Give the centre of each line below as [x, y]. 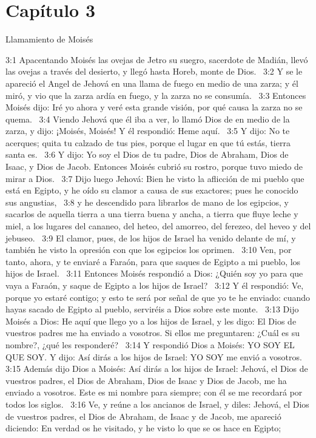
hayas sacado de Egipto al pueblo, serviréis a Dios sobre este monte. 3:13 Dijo [152, 309]
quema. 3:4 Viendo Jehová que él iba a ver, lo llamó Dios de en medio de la [148, 119]
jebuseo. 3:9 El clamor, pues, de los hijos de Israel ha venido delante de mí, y [151, 238]
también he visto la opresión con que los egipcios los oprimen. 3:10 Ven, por [149, 250]
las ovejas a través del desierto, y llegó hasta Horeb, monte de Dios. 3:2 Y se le [154, 71]
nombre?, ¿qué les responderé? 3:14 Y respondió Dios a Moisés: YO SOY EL [150, 344]
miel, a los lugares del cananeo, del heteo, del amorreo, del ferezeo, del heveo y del [158, 226]
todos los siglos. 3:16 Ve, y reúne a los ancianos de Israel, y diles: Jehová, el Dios [157, 404]
